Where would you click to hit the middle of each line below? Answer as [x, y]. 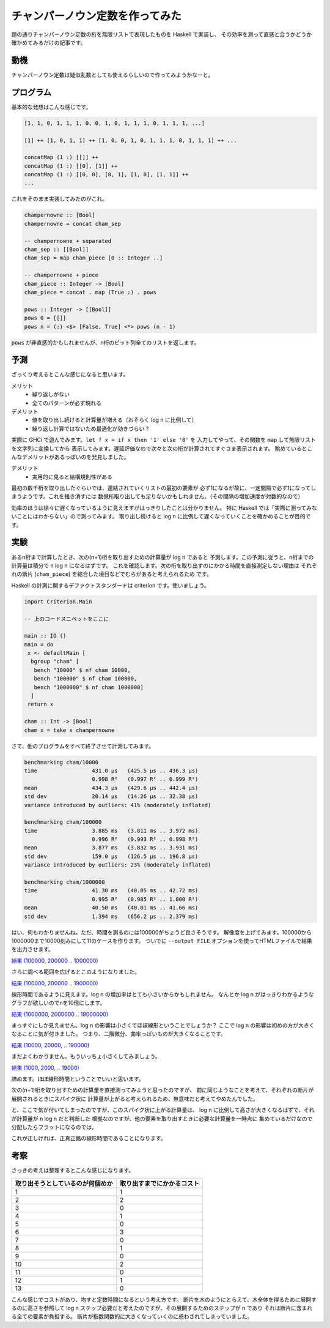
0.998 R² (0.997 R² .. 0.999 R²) [145, 779]
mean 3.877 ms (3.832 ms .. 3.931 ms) [111, 848]
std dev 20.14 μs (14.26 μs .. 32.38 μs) [111, 796]
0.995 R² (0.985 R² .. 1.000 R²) [145, 899]
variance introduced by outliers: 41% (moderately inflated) [118, 805]
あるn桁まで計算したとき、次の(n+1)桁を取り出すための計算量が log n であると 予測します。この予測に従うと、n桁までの [163, 557]
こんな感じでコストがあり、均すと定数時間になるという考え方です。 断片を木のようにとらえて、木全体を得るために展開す [164, 1299]
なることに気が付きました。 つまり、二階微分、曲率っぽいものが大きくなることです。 [119, 1034]
